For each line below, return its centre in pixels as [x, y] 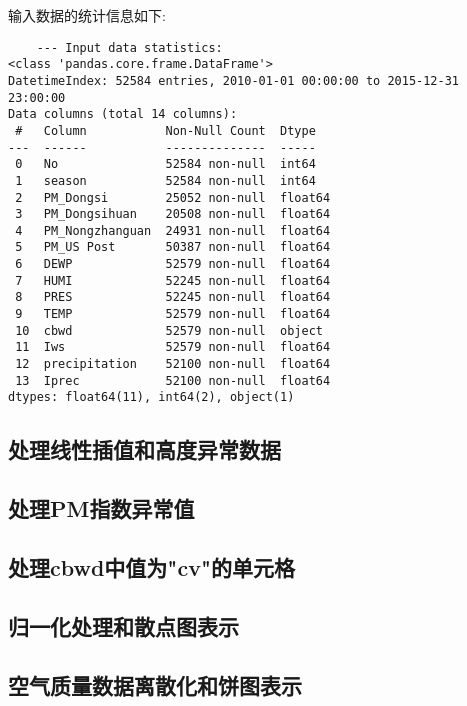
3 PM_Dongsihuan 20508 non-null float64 [173, 214]
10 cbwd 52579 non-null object [169, 330]
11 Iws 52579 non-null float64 [173, 347]
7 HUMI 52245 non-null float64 [173, 280]
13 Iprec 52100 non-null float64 [173, 380]
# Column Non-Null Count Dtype [165, 130]
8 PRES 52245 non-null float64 [173, 297]
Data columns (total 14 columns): [123, 114]
